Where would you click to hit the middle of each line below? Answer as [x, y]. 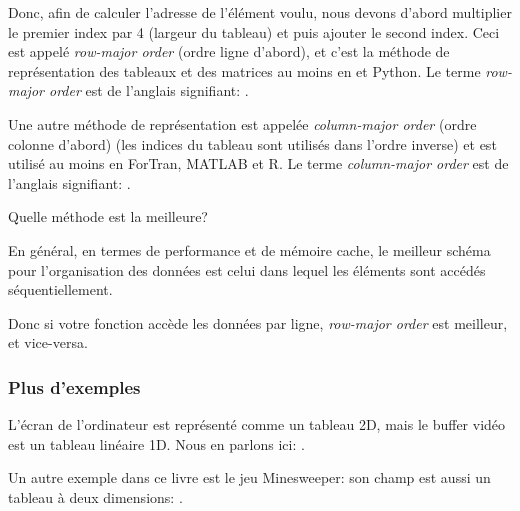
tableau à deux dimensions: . [95, 496]
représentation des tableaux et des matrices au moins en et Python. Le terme [244, 70]
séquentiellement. [60, 289]
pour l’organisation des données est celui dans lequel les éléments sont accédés [247, 269]
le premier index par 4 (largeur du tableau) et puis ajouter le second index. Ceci [254, 31]
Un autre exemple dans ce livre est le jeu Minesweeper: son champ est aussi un [249, 477]
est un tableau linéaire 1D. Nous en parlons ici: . [156, 443]
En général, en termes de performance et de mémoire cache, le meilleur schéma [249, 249]
